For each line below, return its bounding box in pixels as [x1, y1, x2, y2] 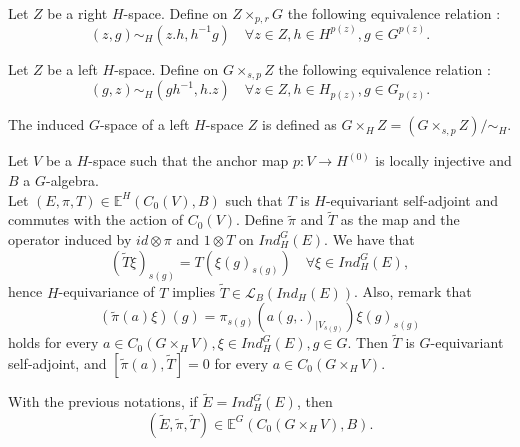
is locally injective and [375, 150, 512, 171]
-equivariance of [58, 281, 155, 302]
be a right [47, 3, 108, 23]
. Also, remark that [354, 281, 472, 302]
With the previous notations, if [8, 391, 198, 412]
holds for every [8, 332, 99, 353]
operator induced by [8, 228, 132, 249]
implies [172, 281, 216, 302]
